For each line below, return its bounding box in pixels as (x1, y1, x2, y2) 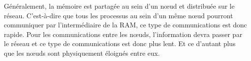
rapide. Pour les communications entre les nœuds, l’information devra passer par (4, 29, 242, 39)
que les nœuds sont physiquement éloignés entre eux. (4, 48, 160, 58)
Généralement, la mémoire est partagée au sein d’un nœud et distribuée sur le (4, 1, 235, 11)
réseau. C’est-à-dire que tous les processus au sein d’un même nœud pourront (4, 10, 233, 20)
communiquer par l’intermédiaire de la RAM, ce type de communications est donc (4, 20, 247, 30)
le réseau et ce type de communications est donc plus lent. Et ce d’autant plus (4, 38, 236, 49)
